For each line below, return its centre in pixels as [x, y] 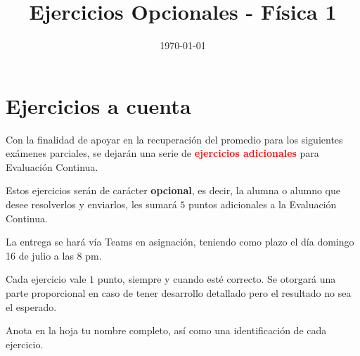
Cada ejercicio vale [46, 279]
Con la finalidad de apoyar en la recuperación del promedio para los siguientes [174, 139]
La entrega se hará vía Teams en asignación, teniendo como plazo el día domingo [180, 242]
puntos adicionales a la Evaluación [262, 204]
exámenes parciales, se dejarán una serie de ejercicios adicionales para [162, 153]
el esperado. [31, 306]
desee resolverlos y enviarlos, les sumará [91, 204]
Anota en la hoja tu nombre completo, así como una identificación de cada [166, 330]
